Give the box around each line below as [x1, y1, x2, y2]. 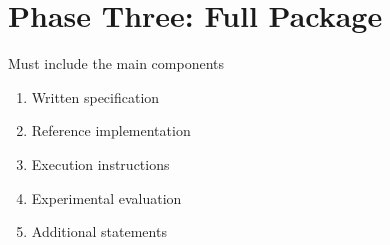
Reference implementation [31, 120, 191, 141]
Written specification [31, 86, 160, 107]
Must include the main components [8, 53, 224, 74]
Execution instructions [31, 153, 170, 174]
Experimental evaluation [31, 187, 182, 208]
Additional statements [31, 221, 167, 242]
